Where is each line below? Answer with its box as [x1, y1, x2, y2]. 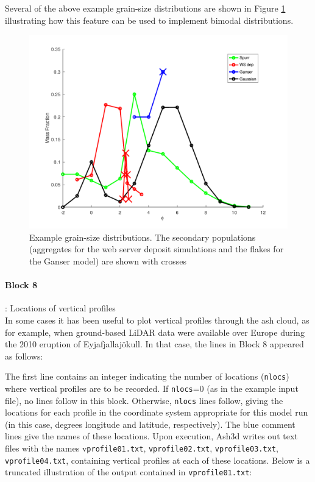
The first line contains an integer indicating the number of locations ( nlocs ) [5, 370, 289, 383]
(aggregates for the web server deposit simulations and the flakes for [29, 243, 284, 255]
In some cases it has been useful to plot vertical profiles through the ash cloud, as [5, 313, 310, 326]
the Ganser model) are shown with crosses [29, 254, 187, 267]
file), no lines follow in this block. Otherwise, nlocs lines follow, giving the [5, 394, 283, 406]
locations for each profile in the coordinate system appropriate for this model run [5, 406, 308, 419]
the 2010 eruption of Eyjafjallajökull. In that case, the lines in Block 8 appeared [5, 338, 304, 350]
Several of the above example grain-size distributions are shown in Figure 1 [5, 2, 286, 14]
